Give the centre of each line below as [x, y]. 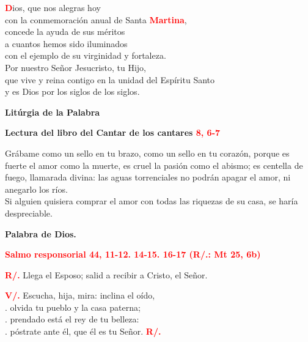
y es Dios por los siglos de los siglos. [72, 91]
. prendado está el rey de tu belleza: [72, 319]
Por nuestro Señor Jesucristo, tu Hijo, [76, 67]
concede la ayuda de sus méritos [65, 32]
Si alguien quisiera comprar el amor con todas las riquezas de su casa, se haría [152, 201]
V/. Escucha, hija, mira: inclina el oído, [80, 295]
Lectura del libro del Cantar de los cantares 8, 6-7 [113, 132]
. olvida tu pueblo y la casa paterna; [73, 307]
